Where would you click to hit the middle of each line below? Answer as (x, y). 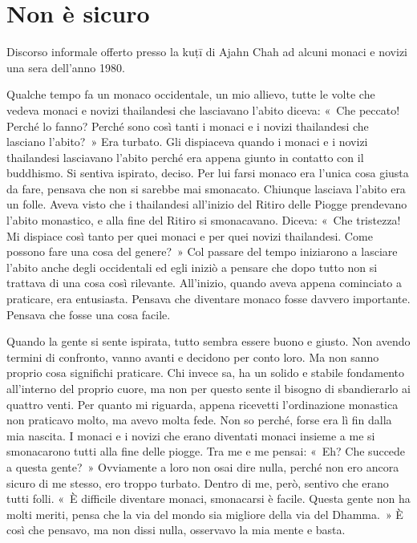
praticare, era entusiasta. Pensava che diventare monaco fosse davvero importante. (208, 299)
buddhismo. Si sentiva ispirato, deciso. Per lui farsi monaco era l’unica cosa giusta (208, 173)
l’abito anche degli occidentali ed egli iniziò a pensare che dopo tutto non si (192, 267)
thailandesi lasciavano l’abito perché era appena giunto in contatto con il (185, 157)
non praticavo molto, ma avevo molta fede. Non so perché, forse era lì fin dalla (199, 420)
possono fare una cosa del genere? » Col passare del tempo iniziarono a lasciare (202, 251)
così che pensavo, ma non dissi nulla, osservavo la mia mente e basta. (176, 530)
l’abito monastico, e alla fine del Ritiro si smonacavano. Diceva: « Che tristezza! (204, 220)
